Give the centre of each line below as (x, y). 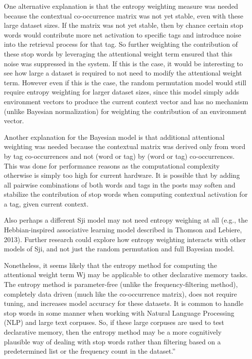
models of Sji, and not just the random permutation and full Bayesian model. (119, 249)
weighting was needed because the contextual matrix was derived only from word (125, 146)
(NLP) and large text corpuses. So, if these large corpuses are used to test (114, 322)
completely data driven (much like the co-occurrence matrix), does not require (121, 293)
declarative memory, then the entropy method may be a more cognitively (113, 332)
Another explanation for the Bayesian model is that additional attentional (114, 137)
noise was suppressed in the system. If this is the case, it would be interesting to (124, 63)
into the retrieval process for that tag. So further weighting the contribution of (121, 44)
